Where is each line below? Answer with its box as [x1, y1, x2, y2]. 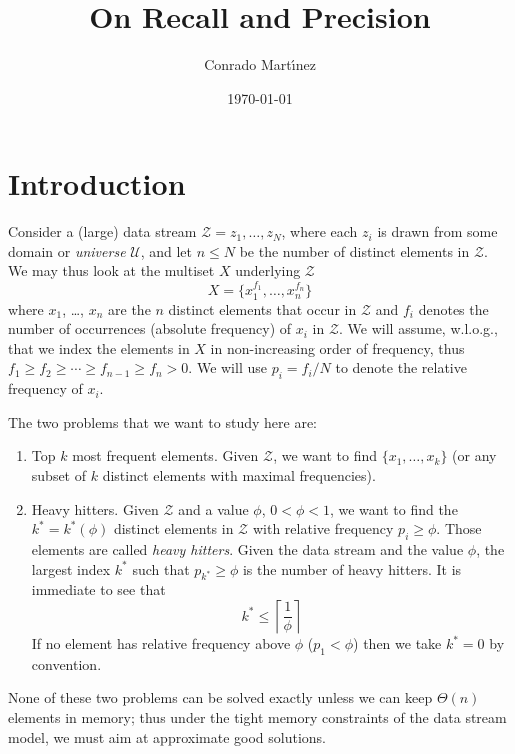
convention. [31, 653, 102, 674]
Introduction [8, 163, 186, 204]
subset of [31, 465, 87, 486]
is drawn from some [377, 221, 498, 242]
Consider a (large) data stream [8, 221, 197, 242]
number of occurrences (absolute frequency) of [8, 318, 292, 339]
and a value [178, 498, 249, 519]
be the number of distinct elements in [239, 240, 470, 261]
